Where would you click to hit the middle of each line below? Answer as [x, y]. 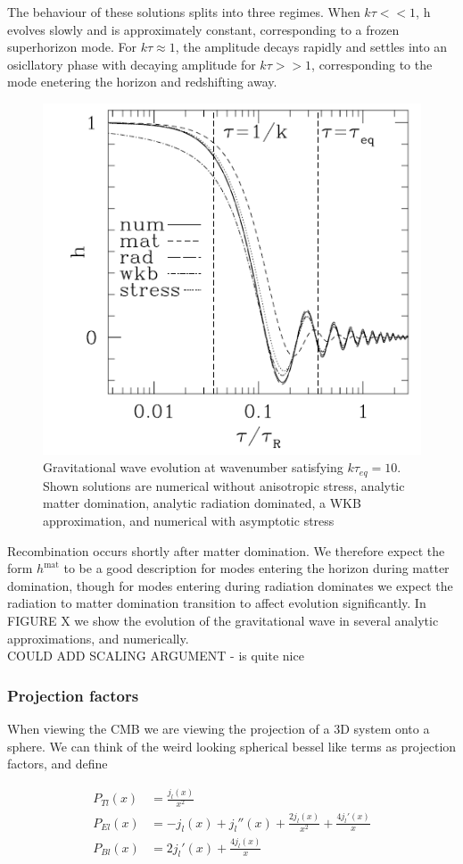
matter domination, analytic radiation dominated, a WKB [202, 503]
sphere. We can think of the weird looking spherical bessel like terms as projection [232, 746]
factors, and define [58, 764]
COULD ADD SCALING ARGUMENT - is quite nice [156, 656]
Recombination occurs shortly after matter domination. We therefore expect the [226, 550]
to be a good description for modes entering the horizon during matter [256, 568]
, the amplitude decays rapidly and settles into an [311, 47]
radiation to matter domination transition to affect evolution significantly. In [217, 603]
